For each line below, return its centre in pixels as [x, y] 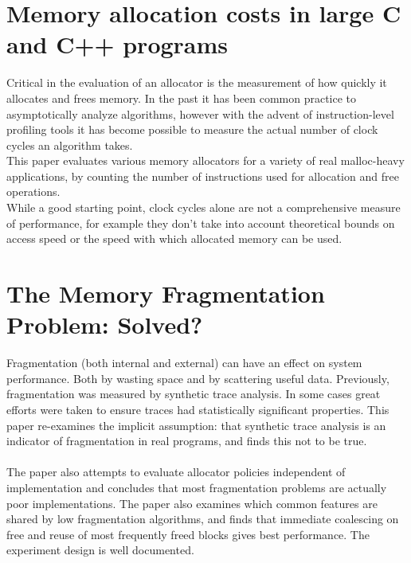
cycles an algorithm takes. [70, 145]
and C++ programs [117, 44]
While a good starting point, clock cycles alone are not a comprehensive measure [204, 207]
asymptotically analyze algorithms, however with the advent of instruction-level [200, 113]
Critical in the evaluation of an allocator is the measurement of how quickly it [197, 82]
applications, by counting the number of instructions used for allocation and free [203, 176]
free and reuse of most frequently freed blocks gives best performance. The [188, 534]
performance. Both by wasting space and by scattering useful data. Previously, [198, 378]
